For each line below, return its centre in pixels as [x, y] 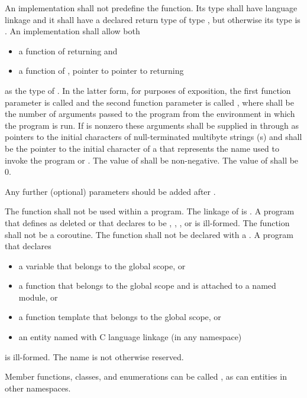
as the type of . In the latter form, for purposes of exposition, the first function [148, 90]
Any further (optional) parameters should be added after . [110, 191]
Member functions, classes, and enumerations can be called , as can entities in [146, 376]
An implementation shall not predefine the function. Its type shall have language [151, 8]
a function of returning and [68, 50]
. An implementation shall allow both [72, 31]
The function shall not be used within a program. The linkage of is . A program [150, 211]
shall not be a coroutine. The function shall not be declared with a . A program [149, 234]
